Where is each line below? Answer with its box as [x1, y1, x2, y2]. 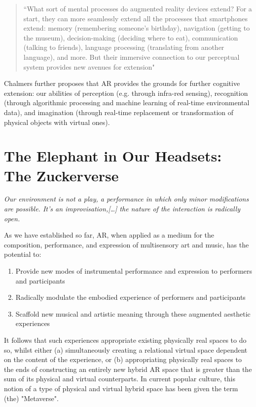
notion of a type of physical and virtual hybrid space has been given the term [4, 383, 238, 393]
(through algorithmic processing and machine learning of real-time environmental [4, 97, 250, 108]
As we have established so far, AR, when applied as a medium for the [4, 230, 215, 240]
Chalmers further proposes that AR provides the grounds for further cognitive [4, 78, 240, 88]
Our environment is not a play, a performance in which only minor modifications [4, 194, 249, 204]
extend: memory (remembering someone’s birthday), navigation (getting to [23, 23, 250, 33]
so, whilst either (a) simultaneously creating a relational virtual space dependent [4, 344, 248, 355]
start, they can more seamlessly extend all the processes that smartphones [23, 13, 248, 23]
